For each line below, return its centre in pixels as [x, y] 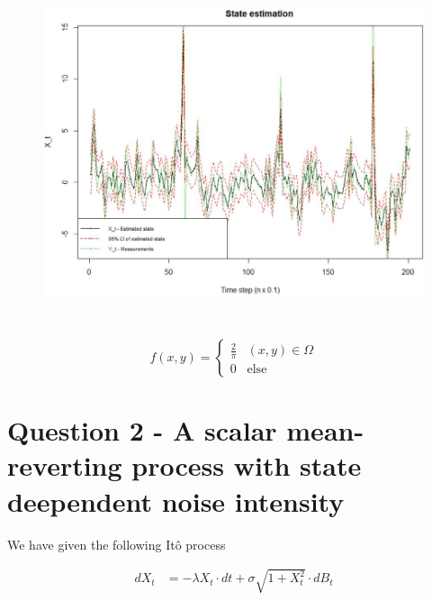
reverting [65, 465]
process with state [247, 465]
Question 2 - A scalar [142, 430]
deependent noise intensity [176, 501]
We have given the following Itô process [117, 544]
